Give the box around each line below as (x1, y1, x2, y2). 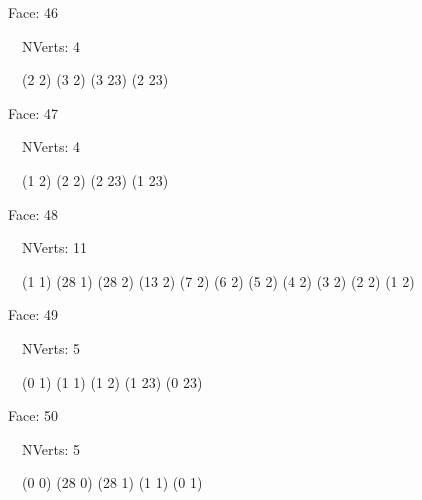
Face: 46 (8, 2, 58, 22)
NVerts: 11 (21, 237, 88, 258)
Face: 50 (8, 405, 58, 426)
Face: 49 (8, 304, 58, 325)
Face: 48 (8, 203, 58, 224)
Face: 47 (8, 102, 58, 123)
